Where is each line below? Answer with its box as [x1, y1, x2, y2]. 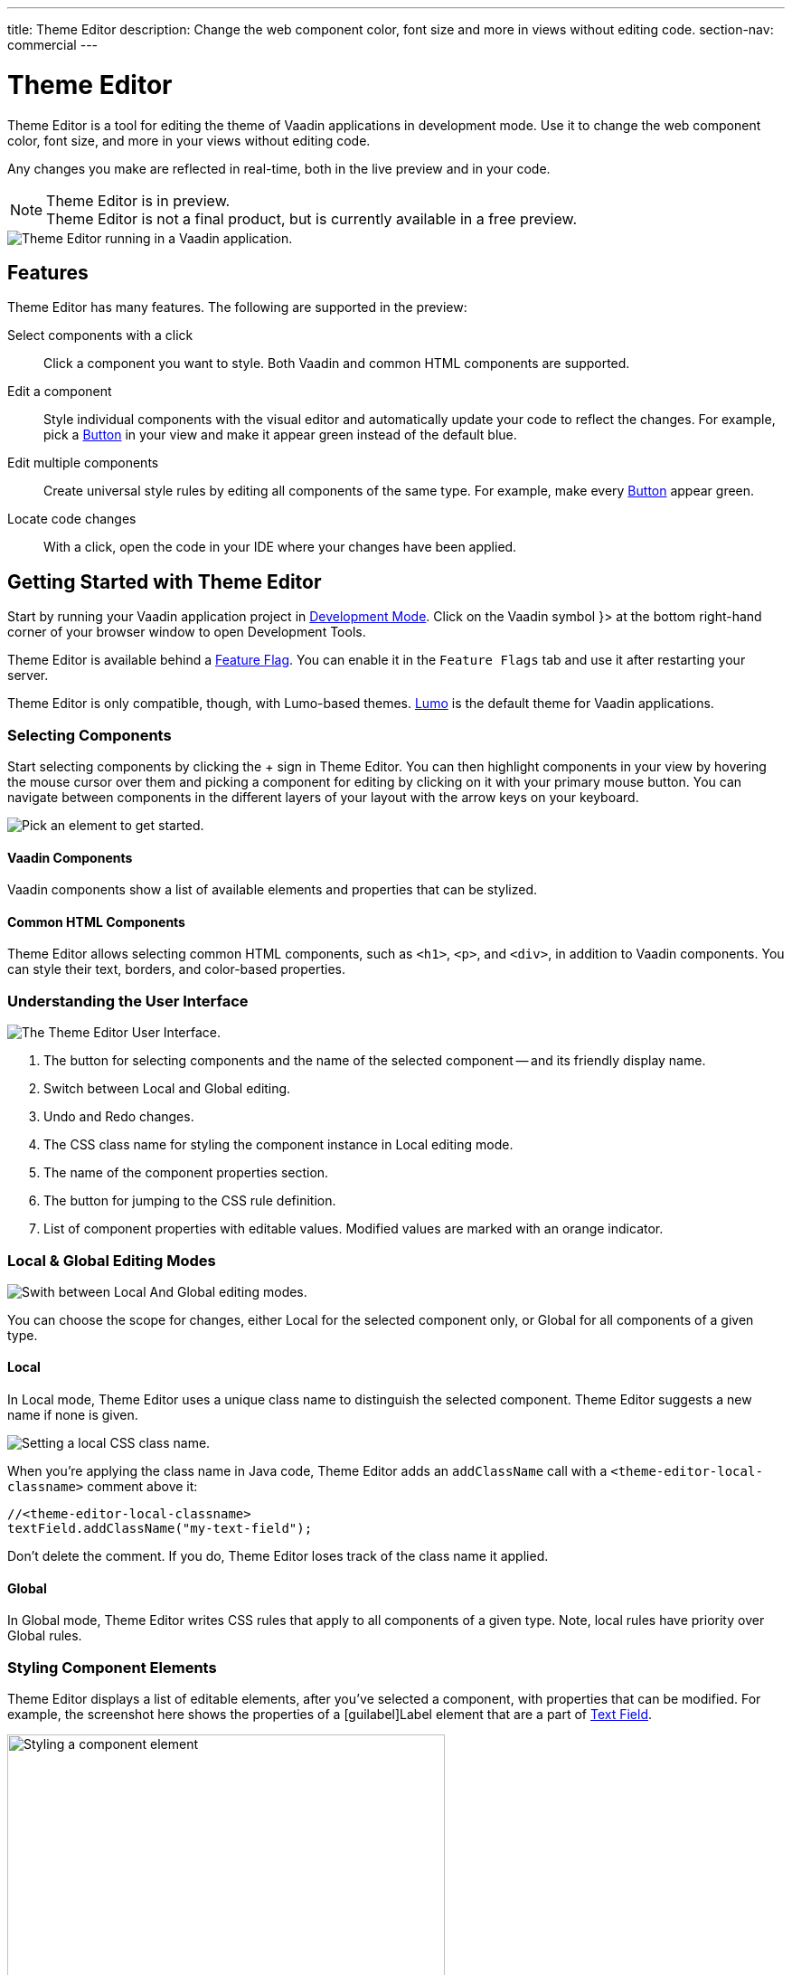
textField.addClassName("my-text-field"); [7, 1521, 313, 1536]
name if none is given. [7, 1407, 138, 1423]
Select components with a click [7, 327, 193, 344]
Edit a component [7, 383, 112, 400]
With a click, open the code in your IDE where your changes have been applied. [43, 539, 517, 555]
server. [7, 667, 49, 684]
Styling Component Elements [7, 1658, 217, 1677]
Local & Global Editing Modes [7, 1251, 216, 1270]
